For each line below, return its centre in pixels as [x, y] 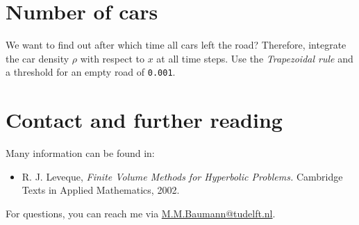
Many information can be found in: [80, 153]
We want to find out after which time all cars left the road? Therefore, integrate [176, 45]
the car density [37, 58]
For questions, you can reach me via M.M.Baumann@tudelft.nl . [141, 213]
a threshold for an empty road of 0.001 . [91, 72]
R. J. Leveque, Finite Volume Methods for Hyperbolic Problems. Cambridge [182, 176]
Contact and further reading [144, 120]
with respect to [112, 58]
